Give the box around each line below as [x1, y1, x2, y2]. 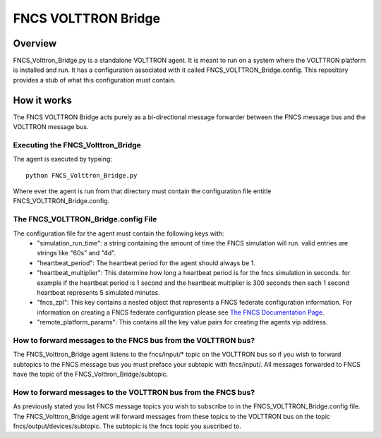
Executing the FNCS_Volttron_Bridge [13, 140, 141, 150]
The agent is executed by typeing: [13, 155, 113, 164]
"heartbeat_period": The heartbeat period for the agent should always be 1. [37, 258, 255, 267]
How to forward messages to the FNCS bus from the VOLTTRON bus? [13, 335, 255, 345]
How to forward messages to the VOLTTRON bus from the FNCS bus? [13, 387, 255, 397]
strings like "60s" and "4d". [37, 249, 116, 257]
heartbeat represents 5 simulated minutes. [37, 288, 160, 296]
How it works [13, 94, 72, 106]
